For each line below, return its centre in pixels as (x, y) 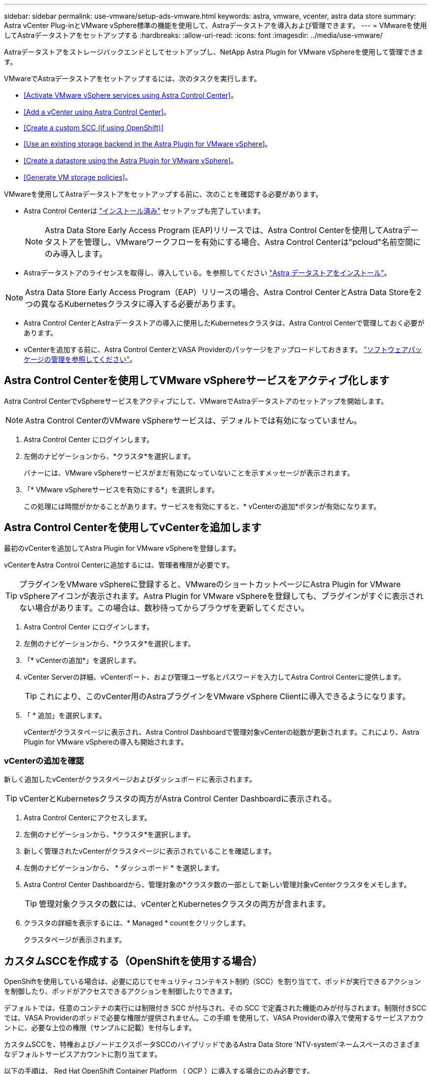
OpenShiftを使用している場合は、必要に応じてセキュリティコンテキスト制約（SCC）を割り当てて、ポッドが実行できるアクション (213, 982)
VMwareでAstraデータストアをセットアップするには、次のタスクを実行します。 (133, 78)
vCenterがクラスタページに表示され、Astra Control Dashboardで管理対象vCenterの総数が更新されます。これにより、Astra (222, 732)
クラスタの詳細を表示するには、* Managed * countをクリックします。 (137, 923)
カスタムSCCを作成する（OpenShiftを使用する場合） (133, 961)
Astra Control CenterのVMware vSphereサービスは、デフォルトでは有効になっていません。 (193, 420)
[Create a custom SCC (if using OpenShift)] (94, 128)
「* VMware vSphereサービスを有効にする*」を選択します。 (121, 489)
